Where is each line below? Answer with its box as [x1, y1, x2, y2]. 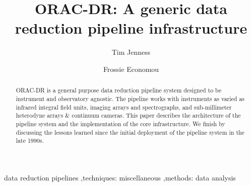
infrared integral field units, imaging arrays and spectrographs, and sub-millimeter [16, 103, 232, 111]
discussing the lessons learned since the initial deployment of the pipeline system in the [16, 128, 244, 136]
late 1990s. [16, 136, 44, 145]
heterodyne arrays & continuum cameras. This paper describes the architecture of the [16, 111, 241, 120]
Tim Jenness [111, 47, 151, 57]
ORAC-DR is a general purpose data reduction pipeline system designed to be [16, 86, 222, 95]
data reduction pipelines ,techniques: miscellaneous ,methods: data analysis [4, 172, 236, 182]
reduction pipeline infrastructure [15, 18, 247, 38]
